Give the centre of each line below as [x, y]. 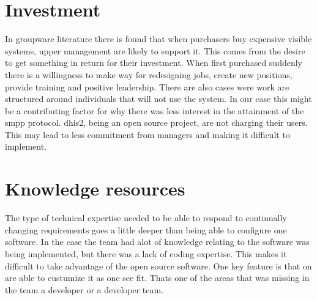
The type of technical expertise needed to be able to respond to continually [146, 218]
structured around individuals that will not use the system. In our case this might [158, 99]
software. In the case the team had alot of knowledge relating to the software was [157, 242]
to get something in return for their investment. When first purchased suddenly [154, 63]
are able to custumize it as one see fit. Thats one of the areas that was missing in [157, 278]
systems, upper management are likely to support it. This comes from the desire [155, 50]
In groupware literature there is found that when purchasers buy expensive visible [158, 39]
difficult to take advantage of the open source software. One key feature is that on [158, 265]
